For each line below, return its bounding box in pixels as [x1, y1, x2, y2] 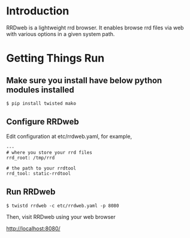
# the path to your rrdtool [6, 165, 77, 171]
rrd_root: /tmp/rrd [6, 155, 55, 161]
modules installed [6, 85, 74, 95]
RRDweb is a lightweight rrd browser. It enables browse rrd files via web [6, 24, 184, 31]
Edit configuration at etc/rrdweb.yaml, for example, [6, 132, 132, 140]
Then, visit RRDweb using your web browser [6, 213, 116, 220]
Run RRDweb [6, 187, 56, 197]
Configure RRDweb [6, 117, 79, 127]
